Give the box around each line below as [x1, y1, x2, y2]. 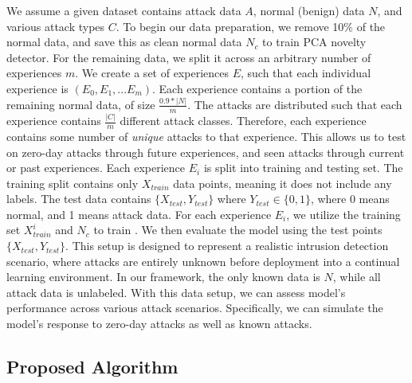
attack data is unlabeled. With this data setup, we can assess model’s [6, 283, 346, 300]
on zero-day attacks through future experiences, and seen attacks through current [6, 143, 405, 160]
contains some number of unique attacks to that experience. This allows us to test [6, 127, 406, 144]
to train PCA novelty [262, 33, 367, 50]
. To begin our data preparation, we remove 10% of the [116, 18, 386, 34]
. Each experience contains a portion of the [152, 80, 363, 96]
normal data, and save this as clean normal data [6, 33, 242, 50]
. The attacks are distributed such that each [187, 96, 402, 112]
